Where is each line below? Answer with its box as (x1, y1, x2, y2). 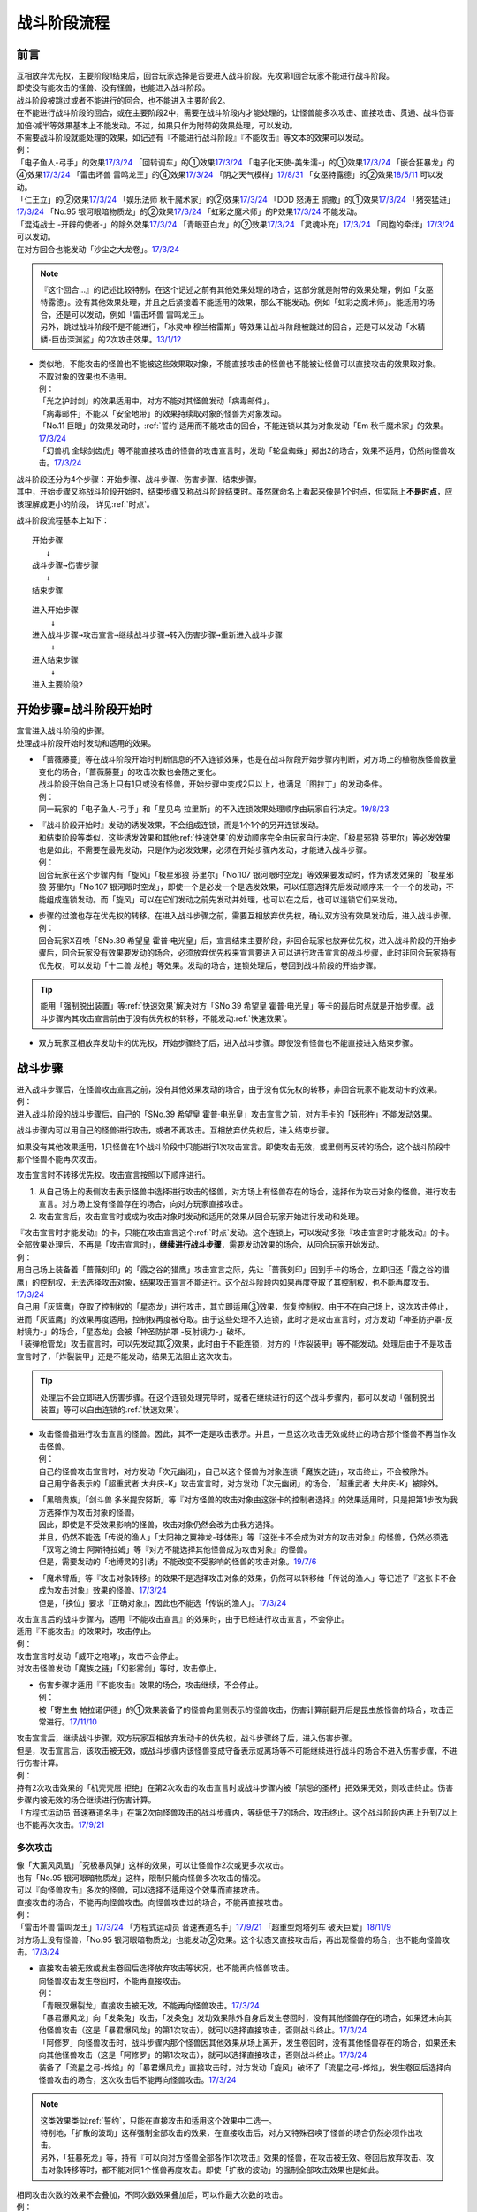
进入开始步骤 (32, 605, 79, 615)
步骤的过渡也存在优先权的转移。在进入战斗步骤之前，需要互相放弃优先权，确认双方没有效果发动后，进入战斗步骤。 (38, 910, 457, 921)
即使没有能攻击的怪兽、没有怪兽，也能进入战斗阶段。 (16, 82, 210, 93)
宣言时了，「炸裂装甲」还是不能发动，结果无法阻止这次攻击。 (16, 1350, 238, 1362)
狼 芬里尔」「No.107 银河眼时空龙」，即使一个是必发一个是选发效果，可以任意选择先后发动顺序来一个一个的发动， (38, 881, 446, 893)
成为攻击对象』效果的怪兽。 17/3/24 (38, 1585, 167, 1596)
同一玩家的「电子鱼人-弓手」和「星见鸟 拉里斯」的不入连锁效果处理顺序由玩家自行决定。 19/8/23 (38, 803, 390, 814)
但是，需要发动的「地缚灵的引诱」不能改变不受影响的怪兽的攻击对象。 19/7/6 (38, 1556, 317, 1567)
